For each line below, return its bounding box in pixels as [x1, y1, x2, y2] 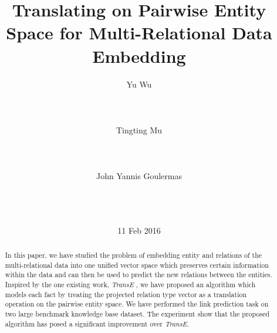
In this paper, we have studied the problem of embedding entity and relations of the [5, 250, 262, 260]
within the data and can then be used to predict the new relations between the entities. [5, 270, 272, 280]
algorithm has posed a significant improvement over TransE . [5, 318, 189, 328]
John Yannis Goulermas [96, 170, 182, 182]
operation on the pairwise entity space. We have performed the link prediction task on [5, 299, 269, 309]
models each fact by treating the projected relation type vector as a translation [5, 289, 247, 299]
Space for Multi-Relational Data [6, 21, 272, 45]
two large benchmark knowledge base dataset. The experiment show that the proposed [5, 308, 270, 318]
